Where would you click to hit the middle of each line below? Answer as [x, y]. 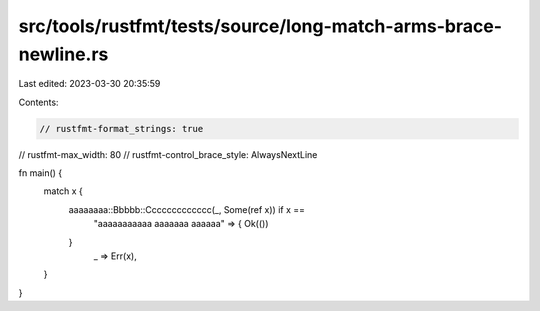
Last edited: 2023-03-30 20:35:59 [89, 84]
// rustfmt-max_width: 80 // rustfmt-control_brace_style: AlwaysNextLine [168, 154]
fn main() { [40, 173]
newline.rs [63, 54]
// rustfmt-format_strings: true [121, 128]
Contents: [38, 102]
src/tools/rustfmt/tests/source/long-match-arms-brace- [260, 26]
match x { [63, 191]
